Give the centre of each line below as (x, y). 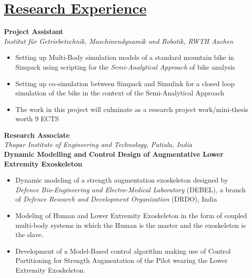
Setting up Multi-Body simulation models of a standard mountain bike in (125, 57)
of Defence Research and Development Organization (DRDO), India (116, 199)
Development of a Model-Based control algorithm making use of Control (123, 250)
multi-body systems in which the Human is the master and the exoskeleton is (131, 225)
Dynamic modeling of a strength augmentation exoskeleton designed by (122, 180)
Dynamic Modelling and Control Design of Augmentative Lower (114, 154)
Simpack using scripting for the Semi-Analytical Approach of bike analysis (125, 66)
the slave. (29, 234)
